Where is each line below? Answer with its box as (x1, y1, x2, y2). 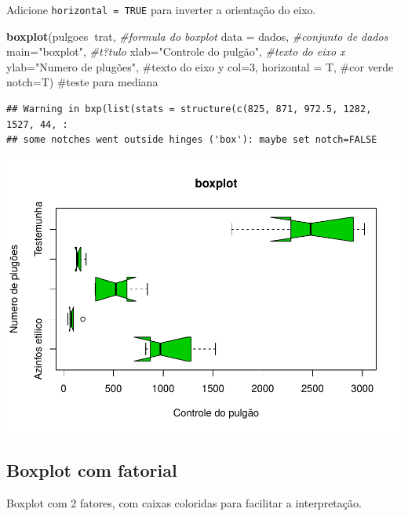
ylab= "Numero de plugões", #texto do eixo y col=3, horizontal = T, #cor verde (6, 58, 394, 74)
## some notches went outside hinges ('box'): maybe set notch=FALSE (6, 134, 377, 146)
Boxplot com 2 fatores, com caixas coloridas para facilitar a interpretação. (6, 494, 362, 511)
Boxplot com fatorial (6, 457, 177, 481)
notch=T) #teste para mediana (6, 74, 158, 90)
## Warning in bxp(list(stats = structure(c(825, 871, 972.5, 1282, (6, 104, 372, 115)
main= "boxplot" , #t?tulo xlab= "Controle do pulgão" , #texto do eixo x (6, 43, 345, 60)
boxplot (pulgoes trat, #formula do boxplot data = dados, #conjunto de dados (6, 27, 388, 44)
